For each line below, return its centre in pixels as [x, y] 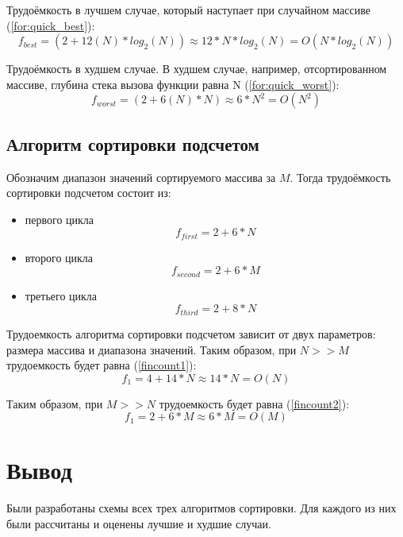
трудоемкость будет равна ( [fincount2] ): [254, 403]
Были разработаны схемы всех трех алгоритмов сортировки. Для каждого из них [201, 508]
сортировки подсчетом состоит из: [89, 193]
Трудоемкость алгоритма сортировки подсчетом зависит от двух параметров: [191, 333]
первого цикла [59, 219]
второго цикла [59, 257]
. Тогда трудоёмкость [340, 177]
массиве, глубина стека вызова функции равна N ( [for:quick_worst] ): [173, 84]
